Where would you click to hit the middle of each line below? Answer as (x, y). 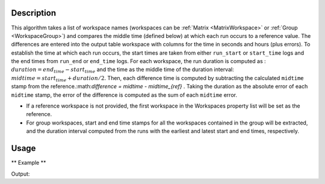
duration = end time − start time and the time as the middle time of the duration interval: (122, 70)
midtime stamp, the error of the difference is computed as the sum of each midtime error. (124, 95)
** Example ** (29, 163)
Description (34, 13)
